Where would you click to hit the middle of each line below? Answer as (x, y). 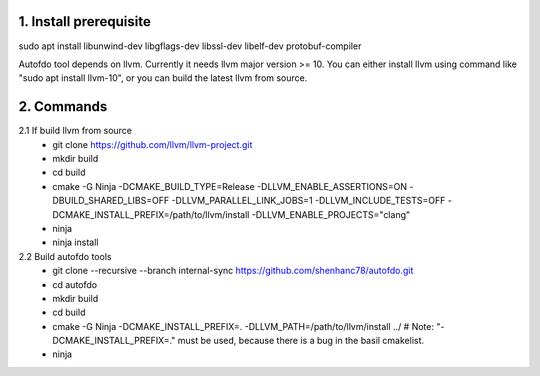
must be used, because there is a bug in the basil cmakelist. (301, 341)
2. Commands (63, 106)
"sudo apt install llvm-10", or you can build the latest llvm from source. (163, 78)
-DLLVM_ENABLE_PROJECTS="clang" (331, 214)
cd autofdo (75, 284)
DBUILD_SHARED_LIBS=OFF (111, 201)
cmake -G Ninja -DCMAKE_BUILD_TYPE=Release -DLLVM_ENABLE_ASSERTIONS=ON (230, 186)
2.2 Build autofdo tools (65, 256)
